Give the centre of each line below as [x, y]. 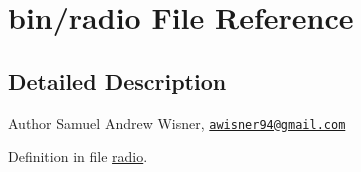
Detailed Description [117, 80]
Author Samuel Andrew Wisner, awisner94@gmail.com [177, 122]
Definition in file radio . [78, 156]
